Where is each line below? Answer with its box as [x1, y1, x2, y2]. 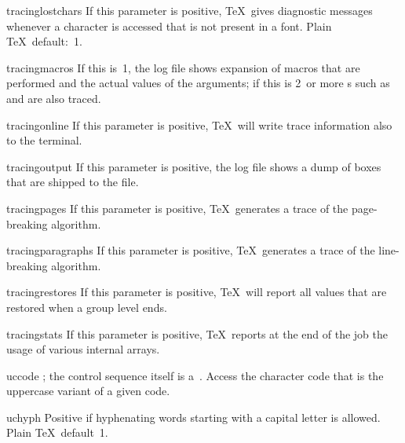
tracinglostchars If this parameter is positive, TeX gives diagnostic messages [6, 2, 373, 18]
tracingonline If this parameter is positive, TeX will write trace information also [6, 116, 392, 133]
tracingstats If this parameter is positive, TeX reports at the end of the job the [6, 325, 388, 342]
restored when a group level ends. [6, 298, 167, 315]
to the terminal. [6, 132, 82, 148]
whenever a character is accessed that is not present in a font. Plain [6, 17, 332, 34]
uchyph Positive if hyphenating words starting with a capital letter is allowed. [6, 408, 381, 425]
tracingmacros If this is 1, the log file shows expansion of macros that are [6, 59, 360, 75]
